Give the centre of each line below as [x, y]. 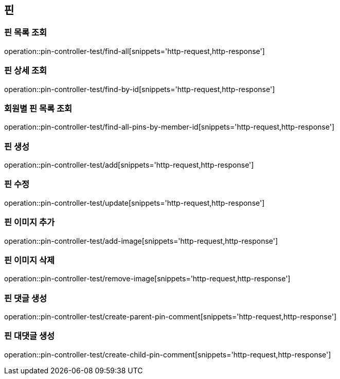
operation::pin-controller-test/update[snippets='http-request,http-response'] [135, 203]
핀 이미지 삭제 [30, 260]
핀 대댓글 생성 [30, 336]
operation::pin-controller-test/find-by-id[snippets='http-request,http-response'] [140, 89]
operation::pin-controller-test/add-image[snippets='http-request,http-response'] [141, 241]
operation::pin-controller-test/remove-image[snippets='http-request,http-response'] [147, 279]
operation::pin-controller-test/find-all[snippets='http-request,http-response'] [135, 51]
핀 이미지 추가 [30, 222]
